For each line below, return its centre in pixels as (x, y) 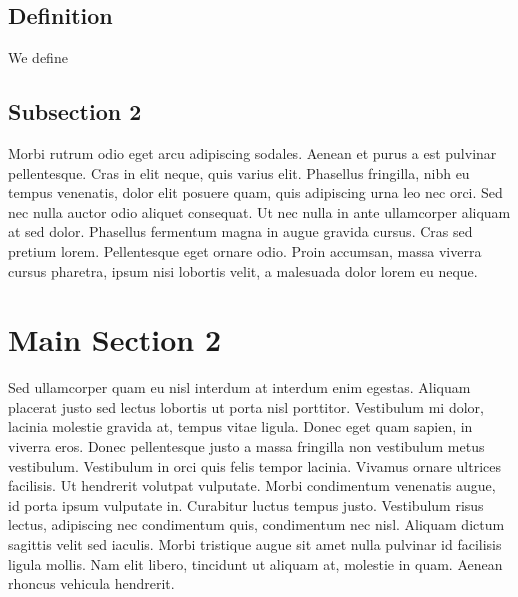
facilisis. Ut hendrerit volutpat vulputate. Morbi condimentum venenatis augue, (252, 485)
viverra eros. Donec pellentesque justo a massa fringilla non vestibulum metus (246, 446)
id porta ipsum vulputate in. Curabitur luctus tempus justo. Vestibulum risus (246, 504)
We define (38, 57)
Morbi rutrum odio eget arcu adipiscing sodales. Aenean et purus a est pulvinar (252, 153)
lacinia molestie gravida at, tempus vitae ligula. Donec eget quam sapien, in (240, 426)
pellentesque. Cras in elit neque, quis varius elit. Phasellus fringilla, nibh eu (239, 172)
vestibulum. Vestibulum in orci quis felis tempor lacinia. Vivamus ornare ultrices (255, 465)
